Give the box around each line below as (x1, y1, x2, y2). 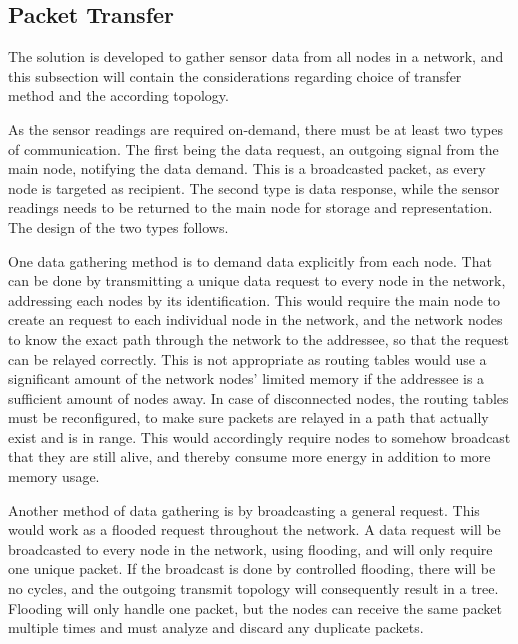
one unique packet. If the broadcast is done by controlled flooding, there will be (8, 558, 496, 579)
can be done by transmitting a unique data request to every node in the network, (8, 270, 506, 291)
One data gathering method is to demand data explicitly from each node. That (8, 250, 492, 271)
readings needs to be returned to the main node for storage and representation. (8, 197, 493, 218)
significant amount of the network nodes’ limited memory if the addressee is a (8, 368, 485, 389)
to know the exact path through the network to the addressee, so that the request (8, 328, 509, 349)
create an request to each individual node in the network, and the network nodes (8, 309, 503, 330)
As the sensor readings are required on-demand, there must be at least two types (8, 118, 503, 139)
